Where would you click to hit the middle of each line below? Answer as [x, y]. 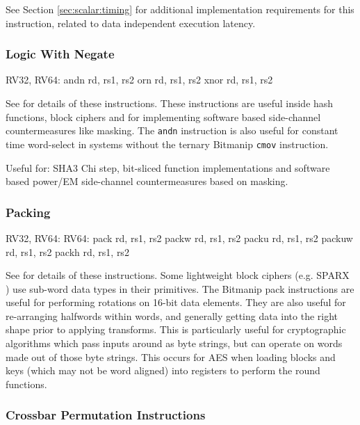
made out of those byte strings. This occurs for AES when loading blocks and [171, 356]
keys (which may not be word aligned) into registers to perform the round [163, 370]
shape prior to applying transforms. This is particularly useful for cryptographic [176, 329]
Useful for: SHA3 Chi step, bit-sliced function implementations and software [168, 167]
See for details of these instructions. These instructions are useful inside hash [170, 103]
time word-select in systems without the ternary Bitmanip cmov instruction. [167, 144]
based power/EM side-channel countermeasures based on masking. [147, 181]
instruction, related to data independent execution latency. [131, 23]
